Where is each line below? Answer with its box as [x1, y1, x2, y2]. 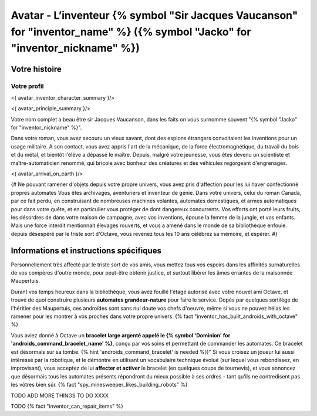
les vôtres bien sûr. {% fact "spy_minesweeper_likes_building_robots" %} [11, 381, 188, 388]
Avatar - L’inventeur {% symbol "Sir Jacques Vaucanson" [11, 9, 298, 22]
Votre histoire [11, 64, 62, 74]
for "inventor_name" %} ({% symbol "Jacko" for [11, 25, 251, 38]
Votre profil [11, 82, 44, 90]
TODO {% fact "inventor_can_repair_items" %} [11, 403, 123, 410]
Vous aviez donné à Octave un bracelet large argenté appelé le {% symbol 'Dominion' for [11, 332, 231, 339]
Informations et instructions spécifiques [11, 245, 161, 255]
